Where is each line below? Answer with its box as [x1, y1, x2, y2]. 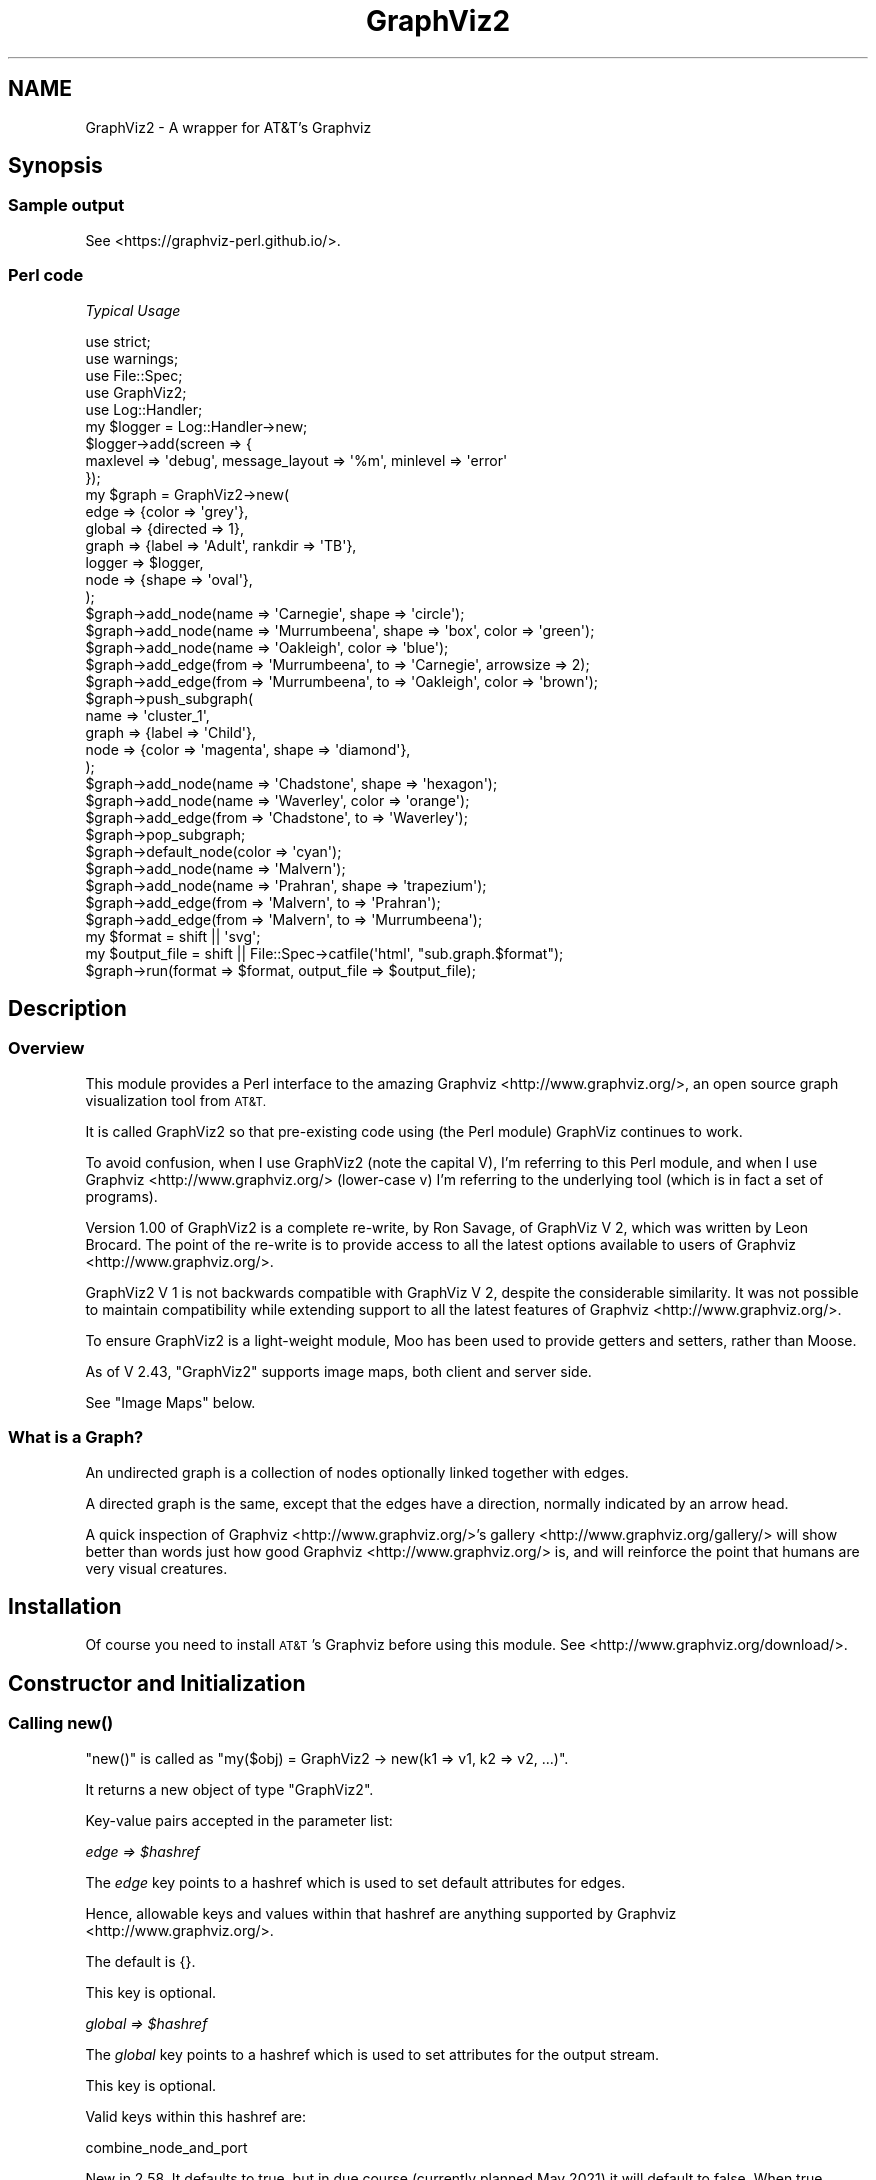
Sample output [8, 195, 125, 216]
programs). [85, 1187, 158, 1205]
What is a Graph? [8, 1427, 144, 1448]
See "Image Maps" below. [85, 1393, 256, 1411]
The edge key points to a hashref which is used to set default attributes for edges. [85, 1873, 626, 1891]
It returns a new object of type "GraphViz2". [85, 1780, 374, 1798]
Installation [8, 1593, 122, 1619]
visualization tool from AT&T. [85, 1091, 267, 1109]
